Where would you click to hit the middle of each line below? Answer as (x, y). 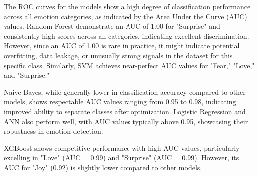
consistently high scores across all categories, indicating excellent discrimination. (127, 36)
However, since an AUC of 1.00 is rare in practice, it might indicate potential (122, 46)
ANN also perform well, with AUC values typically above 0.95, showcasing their (126, 121)
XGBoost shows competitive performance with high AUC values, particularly (122, 147)
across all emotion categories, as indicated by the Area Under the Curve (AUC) (126, 16)
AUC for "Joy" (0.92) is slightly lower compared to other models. (103, 167)
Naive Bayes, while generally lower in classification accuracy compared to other (125, 91)
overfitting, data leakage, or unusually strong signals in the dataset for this (118, 55)
